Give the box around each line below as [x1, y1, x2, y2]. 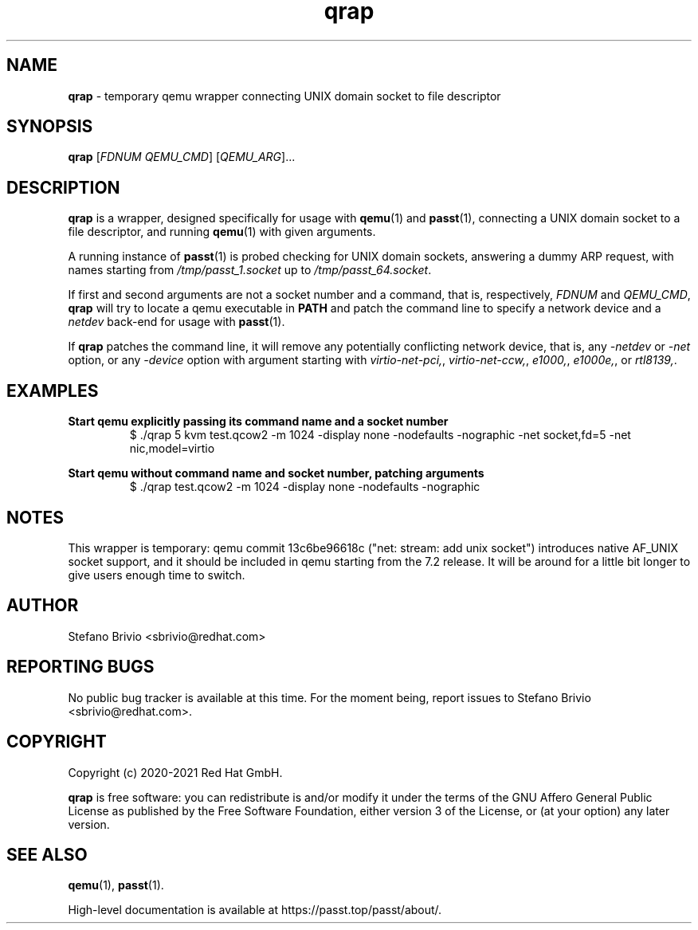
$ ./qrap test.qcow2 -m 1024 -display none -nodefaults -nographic [129, 480, 480, 494]
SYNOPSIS [6, 116, 93, 137]
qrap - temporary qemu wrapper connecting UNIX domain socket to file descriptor [68, 88, 501, 103]
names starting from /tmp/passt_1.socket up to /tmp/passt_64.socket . [68, 263, 432, 277]
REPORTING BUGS [6, 657, 155, 677]
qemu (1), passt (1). [68, 878, 164, 893]
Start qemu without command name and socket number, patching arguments [68, 466, 484, 481]
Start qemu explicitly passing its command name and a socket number [68, 414, 449, 429]
